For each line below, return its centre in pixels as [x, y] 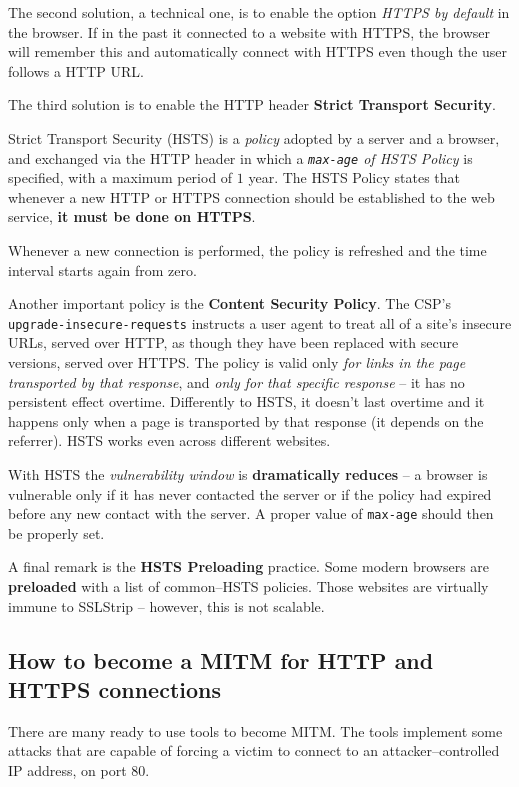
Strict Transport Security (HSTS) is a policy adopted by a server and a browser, [254, 137]
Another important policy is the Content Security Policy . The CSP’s [229, 303]
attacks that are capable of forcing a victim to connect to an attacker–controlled [254, 750]
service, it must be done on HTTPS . [132, 216]
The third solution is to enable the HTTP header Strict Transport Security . [252, 104]
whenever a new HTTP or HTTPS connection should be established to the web [251, 196]
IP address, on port [67, 770]
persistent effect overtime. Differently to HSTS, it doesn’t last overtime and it [246, 401]
